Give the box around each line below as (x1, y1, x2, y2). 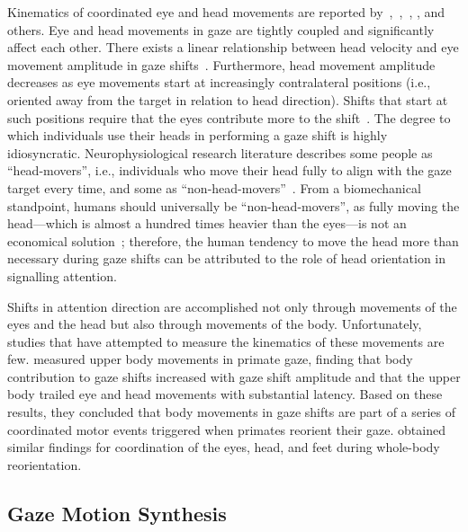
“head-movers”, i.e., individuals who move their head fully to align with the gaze (7, 161, 452, 180)
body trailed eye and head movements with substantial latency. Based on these (7, 385, 443, 403)
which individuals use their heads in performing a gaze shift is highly (7, 126, 388, 145)
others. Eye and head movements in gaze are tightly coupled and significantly (7, 20, 435, 39)
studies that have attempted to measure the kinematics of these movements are (7, 332, 445, 350)
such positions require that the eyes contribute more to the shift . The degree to (7, 108, 451, 127)
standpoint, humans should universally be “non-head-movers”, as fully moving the (7, 196, 460, 215)
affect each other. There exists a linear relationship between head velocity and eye (7, 38, 459, 57)
